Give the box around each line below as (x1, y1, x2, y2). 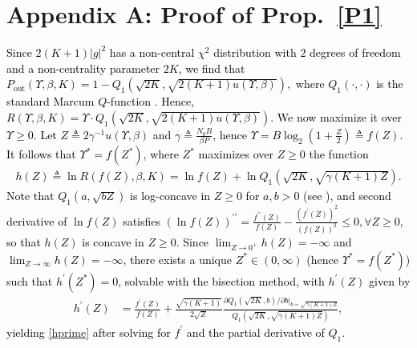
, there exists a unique (123, 250, 232, 267)
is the (376, 75, 403, 92)
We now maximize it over (277, 108, 402, 125)
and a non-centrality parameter (6, 59, 160, 76)
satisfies (123, 212, 161, 229)
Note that (6, 187, 55, 204)
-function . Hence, (107, 93, 195, 110)
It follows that (6, 146, 76, 162)
